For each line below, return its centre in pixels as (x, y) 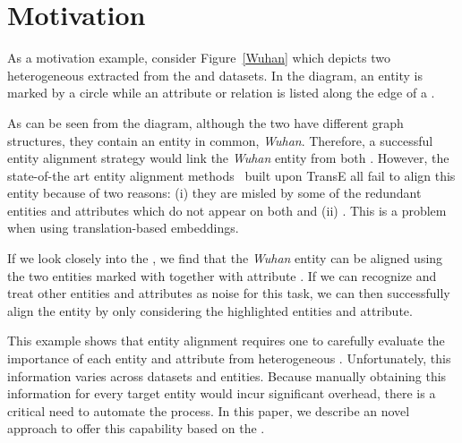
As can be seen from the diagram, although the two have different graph (205, 122)
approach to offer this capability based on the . (136, 428)
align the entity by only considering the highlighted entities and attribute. (210, 310)
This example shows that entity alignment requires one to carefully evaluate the (226, 341)
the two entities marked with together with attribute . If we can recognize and (222, 275)
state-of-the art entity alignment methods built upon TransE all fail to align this (231, 175)
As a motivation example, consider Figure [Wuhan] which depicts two (199, 58)
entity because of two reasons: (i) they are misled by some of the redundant (214, 193)
